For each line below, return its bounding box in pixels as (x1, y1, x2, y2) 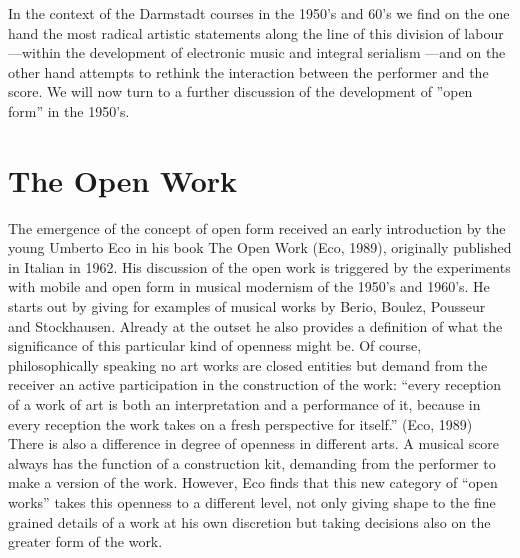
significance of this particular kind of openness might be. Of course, (8, 335, 422, 356)
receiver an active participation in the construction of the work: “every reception (8, 374, 502, 395)
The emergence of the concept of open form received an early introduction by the (8, 217, 506, 238)
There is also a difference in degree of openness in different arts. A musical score (8, 433, 500, 454)
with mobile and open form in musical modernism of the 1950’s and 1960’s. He (8, 276, 490, 297)
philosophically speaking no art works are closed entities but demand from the (8, 354, 488, 375)
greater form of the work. (8, 531, 163, 552)
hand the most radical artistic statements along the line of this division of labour (8, 22, 504, 43)
